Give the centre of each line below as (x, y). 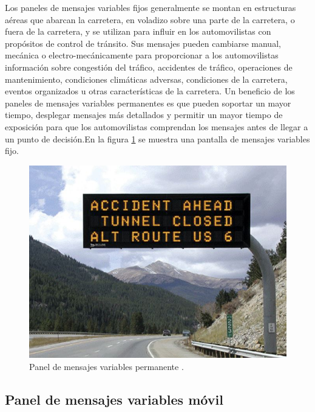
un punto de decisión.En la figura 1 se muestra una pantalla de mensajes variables (157, 138)
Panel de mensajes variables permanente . (107, 367)
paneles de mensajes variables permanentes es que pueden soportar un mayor (148, 103)
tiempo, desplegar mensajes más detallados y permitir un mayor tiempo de (144, 115)
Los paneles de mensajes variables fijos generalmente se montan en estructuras (151, 7)
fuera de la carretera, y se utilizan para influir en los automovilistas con (138, 31)
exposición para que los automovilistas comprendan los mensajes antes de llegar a (157, 126)
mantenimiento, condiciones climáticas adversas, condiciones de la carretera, (146, 79)
